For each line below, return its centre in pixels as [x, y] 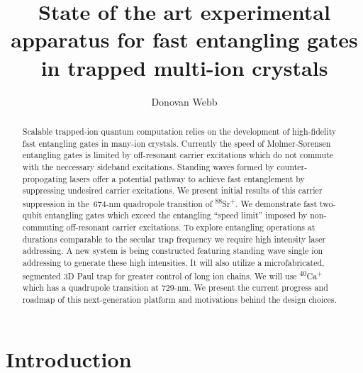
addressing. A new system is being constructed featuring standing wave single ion [173, 251]
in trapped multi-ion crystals [184, 67]
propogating [45, 178]
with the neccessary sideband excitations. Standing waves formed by [148, 166]
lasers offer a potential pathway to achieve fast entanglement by [187, 178]
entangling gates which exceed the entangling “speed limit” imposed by [176, 215]
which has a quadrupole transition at [90, 288]
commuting [43, 227]
